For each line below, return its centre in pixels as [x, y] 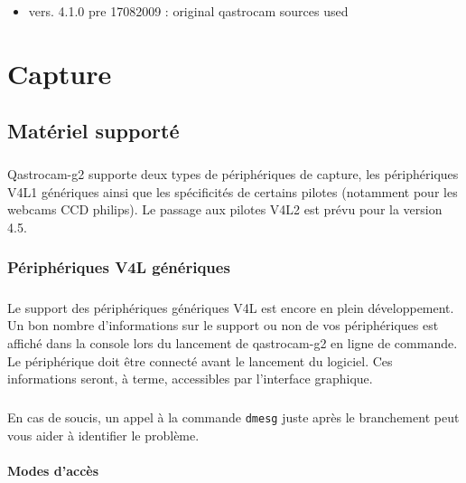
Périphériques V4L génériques [119, 267]
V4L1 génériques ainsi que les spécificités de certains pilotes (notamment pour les [233, 191]
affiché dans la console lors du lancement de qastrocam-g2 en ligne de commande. [233, 342]
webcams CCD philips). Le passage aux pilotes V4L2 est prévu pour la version [225, 209]
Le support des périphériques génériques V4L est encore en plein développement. [231, 307]
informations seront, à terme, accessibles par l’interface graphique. [190, 379]
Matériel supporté [93, 131]
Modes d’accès [53, 470]
